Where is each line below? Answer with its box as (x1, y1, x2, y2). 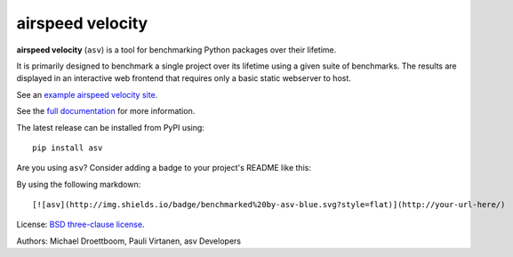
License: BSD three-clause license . (16, 219, 145, 230)
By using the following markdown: (16, 179, 141, 189)
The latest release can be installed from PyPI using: (16, 122, 204, 133)
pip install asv (32, 142, 103, 153)
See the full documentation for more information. (16, 106, 196, 116)
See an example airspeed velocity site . (16, 89, 158, 100)
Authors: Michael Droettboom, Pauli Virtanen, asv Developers (16, 236, 242, 246)
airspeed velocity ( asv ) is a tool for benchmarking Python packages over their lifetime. (16, 44, 337, 55)
